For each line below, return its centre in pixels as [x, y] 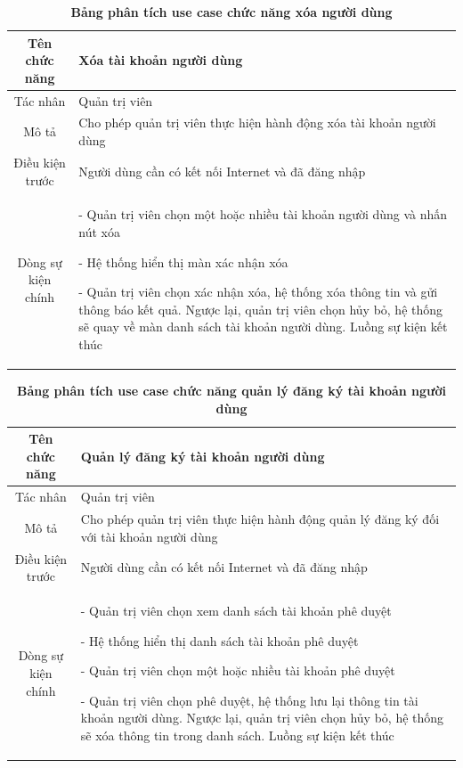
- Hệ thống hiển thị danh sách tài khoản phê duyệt [219, 640]
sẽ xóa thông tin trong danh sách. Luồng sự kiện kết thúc [237, 735]
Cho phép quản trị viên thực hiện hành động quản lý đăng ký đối [260, 519]
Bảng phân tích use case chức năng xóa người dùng [231, 12]
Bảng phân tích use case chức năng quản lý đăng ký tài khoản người [231, 390]
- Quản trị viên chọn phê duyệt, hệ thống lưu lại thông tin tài [249, 700]
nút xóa [99, 231]
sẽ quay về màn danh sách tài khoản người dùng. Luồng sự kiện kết [263, 327]
